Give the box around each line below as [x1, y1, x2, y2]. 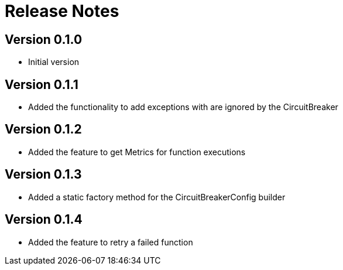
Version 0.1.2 [5, 122, 82, 137]
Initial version [28, 57, 80, 67]
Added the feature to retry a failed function [28, 237, 193, 247]
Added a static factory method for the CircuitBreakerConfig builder [28, 192, 286, 202]
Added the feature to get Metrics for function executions [28, 146, 246, 157]
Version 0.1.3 [5, 167, 82, 182]
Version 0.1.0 [5, 32, 83, 47]
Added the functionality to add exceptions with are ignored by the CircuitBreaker [28, 102, 338, 112]
